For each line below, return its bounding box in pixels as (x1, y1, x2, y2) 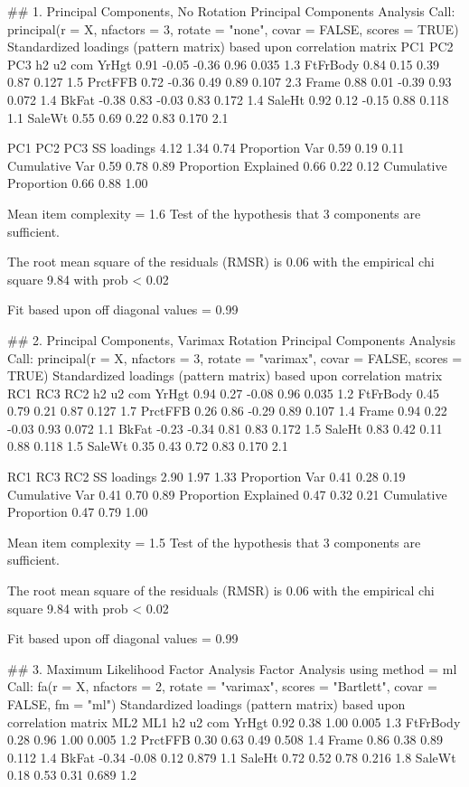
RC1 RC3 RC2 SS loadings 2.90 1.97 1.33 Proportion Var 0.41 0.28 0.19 (7, 467, 406, 486)
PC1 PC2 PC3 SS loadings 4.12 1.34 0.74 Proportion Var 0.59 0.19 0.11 (7, 138, 405, 157)
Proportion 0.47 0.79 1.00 (7, 502, 148, 521)
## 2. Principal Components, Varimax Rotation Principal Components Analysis (7, 330, 456, 349)
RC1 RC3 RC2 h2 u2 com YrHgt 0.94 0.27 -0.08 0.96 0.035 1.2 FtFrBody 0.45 (7, 383, 439, 402)
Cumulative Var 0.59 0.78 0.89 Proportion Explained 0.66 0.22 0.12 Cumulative (7, 155, 447, 174)
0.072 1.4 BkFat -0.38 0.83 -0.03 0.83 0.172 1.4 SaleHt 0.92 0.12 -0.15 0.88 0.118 (7, 89, 449, 108)
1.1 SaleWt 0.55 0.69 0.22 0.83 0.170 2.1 (7, 108, 229, 126)
